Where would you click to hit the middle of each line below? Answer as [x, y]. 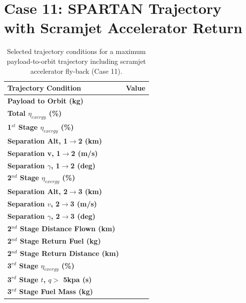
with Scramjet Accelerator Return [123, 27]
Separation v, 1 [34, 153]
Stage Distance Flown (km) [68, 228]
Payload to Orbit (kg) [46, 100]
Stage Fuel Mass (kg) [56, 291]
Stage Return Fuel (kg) [60, 240]
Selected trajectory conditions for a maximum [76, 51]
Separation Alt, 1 [38, 140]
